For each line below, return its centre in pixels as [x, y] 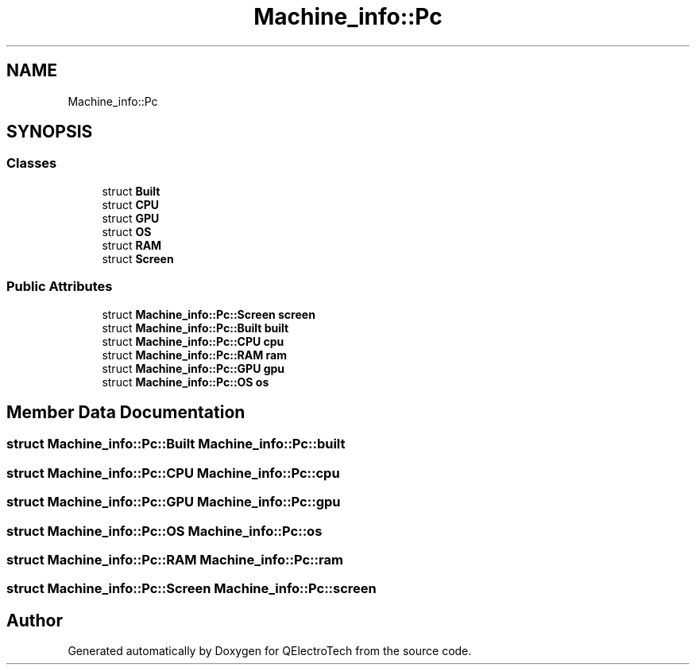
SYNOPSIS [50, 132]
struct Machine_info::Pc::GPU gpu [193, 368]
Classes [32, 163]
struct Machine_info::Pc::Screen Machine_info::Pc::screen [191, 589]
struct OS [127, 231]
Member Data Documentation [126, 412]
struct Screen [138, 258]
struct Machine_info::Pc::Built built [195, 328]
